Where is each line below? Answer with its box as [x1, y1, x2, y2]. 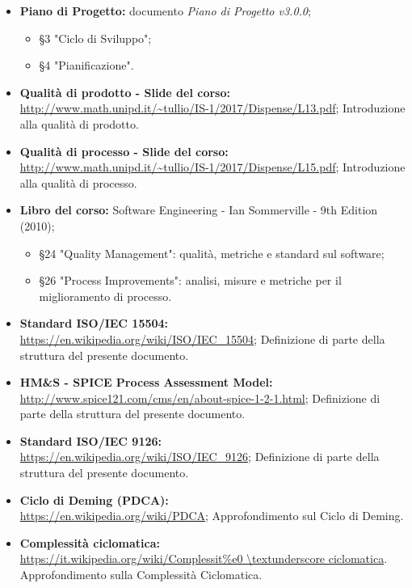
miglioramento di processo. [39, 287, 172, 304]
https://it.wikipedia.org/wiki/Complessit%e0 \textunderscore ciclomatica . [19, 550, 388, 567]
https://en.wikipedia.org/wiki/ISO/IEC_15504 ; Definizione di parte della [19, 330, 385, 347]
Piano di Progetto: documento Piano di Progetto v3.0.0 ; [19, 2, 311, 19]
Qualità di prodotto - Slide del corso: [19, 83, 230, 100]
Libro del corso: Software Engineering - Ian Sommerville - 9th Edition [19, 201, 378, 218]
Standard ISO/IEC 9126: [19, 432, 162, 449]
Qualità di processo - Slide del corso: [19, 142, 229, 159]
